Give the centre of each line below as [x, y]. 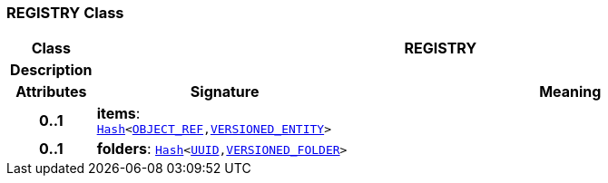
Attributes [51, 92]
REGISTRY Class [65, 13]
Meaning [570, 92]
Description [51, 70]
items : [118, 114]
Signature [225, 92]
